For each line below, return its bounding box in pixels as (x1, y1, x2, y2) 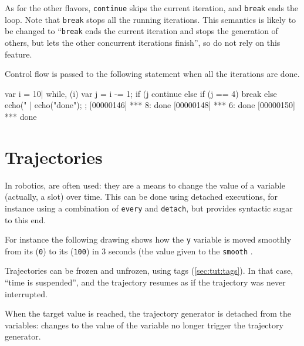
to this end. (5, 213, 46, 226)
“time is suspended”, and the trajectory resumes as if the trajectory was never (5, 276, 286, 288)
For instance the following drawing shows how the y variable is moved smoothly (5, 233, 292, 246)
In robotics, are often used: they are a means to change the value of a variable (5, 179, 285, 191)
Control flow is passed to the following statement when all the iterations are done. (5, 68, 300, 80)
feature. (5, 48, 32, 60)
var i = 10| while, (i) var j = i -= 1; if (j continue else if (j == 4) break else (5, 87, 277, 99)
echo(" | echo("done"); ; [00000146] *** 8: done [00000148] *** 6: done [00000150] (5, 99, 295, 111)
